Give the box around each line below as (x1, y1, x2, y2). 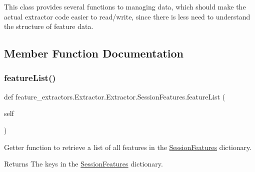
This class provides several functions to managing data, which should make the (4, 1, 246, 11)
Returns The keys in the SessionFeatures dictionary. (4, 158, 163, 169)
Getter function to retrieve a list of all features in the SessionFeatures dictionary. (4, 141, 252, 152)
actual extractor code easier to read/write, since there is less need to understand (4, 11, 250, 21)
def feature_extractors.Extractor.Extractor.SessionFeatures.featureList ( (4, 91, 225, 101)
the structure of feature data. (4, 21, 93, 31)
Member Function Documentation (4, 45, 184, 61)
